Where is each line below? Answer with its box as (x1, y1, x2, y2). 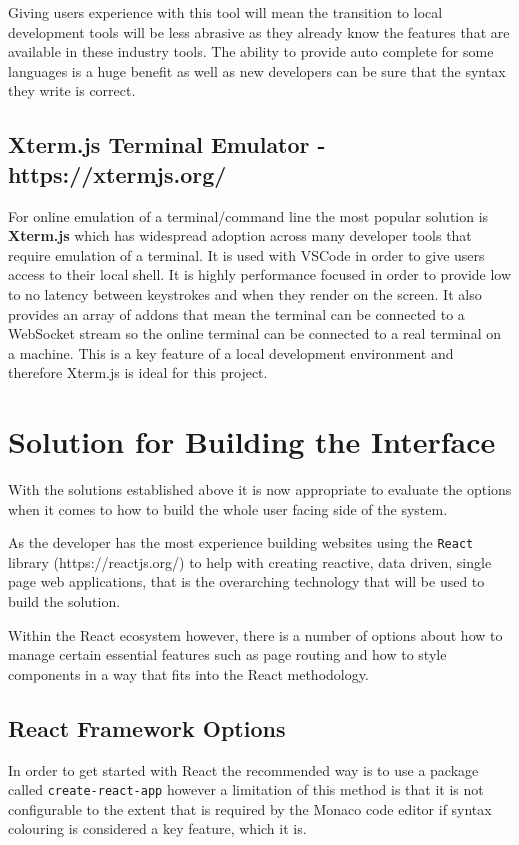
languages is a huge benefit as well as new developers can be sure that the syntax (8, 60, 506, 81)
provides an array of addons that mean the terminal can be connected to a (8, 303, 465, 324)
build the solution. (8, 591, 121, 612)
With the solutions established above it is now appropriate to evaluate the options (8, 479, 512, 500)
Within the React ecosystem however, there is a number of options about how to (8, 624, 503, 645)
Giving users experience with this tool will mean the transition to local (8, 2, 443, 22)
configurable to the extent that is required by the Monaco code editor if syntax (8, 798, 492, 819)
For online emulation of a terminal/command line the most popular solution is (8, 205, 489, 226)
